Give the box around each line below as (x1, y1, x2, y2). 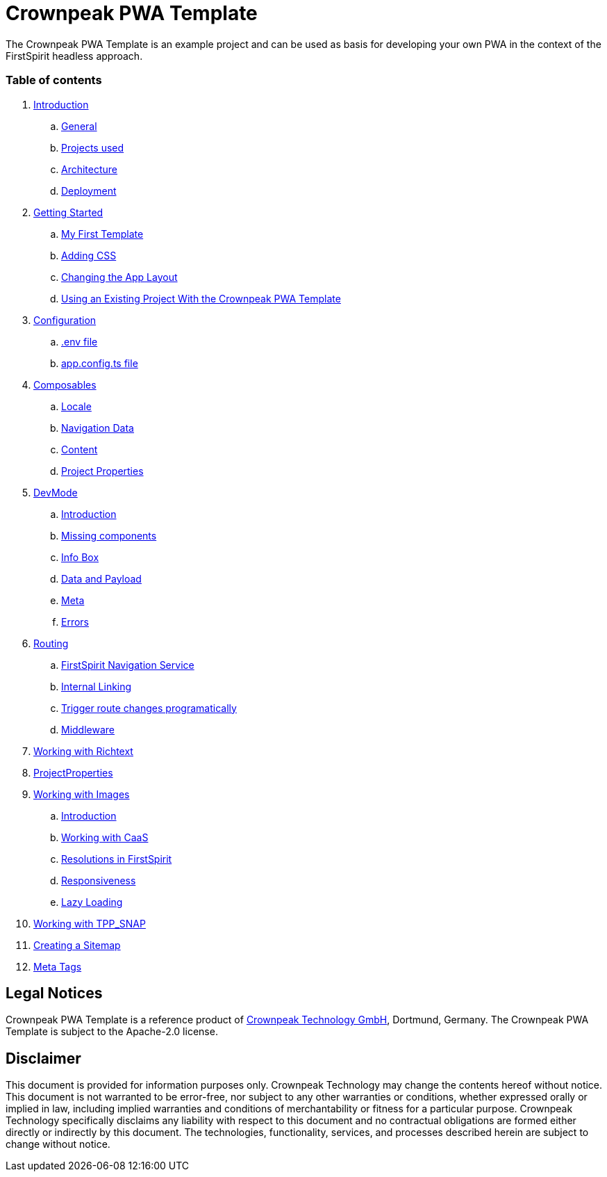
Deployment (61, 184, 117, 197)
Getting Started (33, 206, 103, 218)
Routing (33, 637, 69, 649)
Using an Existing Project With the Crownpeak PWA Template (61, 292, 341, 305)
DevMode (33, 486, 78, 498)
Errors (61, 615, 89, 628)
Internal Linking (61, 680, 132, 692)
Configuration (33, 314, 97, 326)
